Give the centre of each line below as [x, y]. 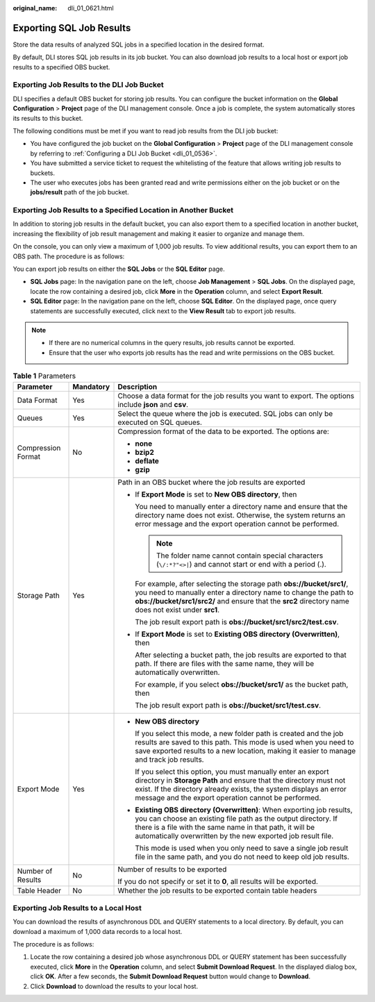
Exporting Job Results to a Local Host [77, 908]
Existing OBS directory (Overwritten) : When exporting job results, [244, 810]
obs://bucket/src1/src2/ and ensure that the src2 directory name [242, 601]
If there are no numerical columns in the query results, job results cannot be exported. [172, 343]
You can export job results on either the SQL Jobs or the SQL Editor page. [119, 269]
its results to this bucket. [48, 118]
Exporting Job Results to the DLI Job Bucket [88, 85]
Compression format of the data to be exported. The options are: [224, 431]
